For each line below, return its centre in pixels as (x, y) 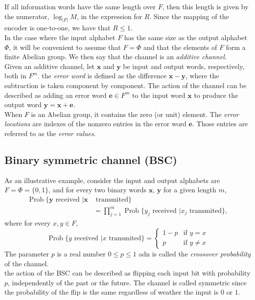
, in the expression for (109, 16)
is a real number (81, 253)
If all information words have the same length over (80, 6)
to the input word (159, 95)
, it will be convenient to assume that (65, 47)
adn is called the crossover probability (195, 253)
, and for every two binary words (97, 190)
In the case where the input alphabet (60, 37)
